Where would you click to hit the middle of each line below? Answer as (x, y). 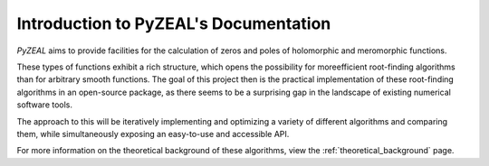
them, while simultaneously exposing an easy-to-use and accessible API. (153, 134)
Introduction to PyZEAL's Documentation (174, 23)
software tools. (44, 105)
